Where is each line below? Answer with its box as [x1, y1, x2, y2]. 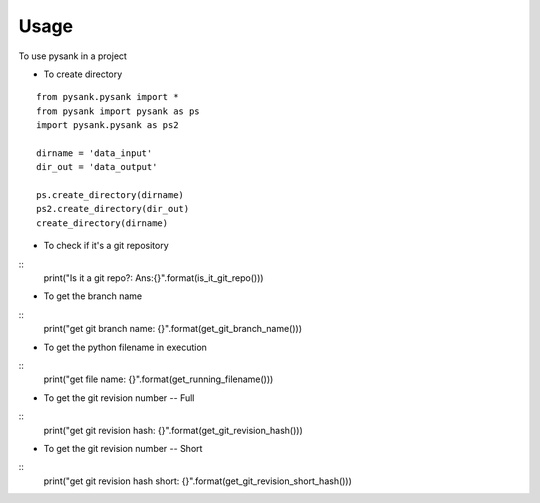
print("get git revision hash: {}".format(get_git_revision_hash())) [43, 424, 304, 436]
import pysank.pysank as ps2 [36, 120, 179, 131]
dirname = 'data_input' [36, 147, 153, 159]
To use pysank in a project [18, 50, 127, 62]
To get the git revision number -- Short [43, 442, 203, 454]
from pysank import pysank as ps [36, 105, 200, 117]
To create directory [43, 68, 123, 80]
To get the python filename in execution [43, 341, 207, 353]
